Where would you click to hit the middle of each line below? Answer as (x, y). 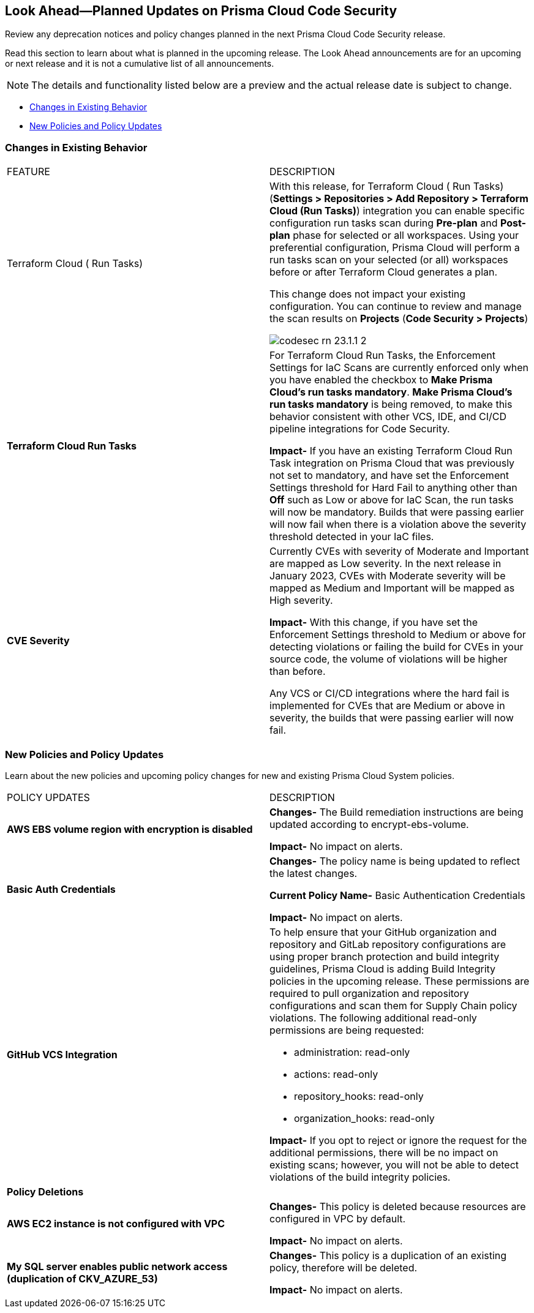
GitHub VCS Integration (62, 1054)
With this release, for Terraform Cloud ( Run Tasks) (387, 186)
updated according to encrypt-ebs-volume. (369, 824)
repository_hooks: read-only (359, 1096)
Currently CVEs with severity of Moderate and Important (399, 551)
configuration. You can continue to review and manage (396, 307)
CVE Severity (38, 641)
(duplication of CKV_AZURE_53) (82, 1278)
